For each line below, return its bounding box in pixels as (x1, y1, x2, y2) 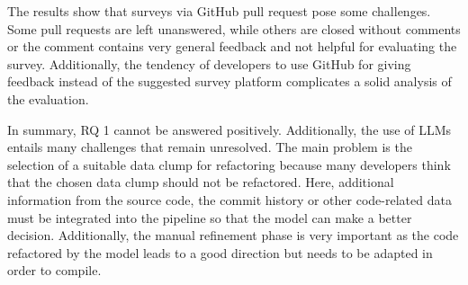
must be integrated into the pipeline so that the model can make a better (7, 208, 412, 227)
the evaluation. (7, 89, 89, 108)
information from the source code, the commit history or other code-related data (7, 190, 452, 209)
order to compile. (7, 261, 102, 280)
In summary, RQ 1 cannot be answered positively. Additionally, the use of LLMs (7, 120, 452, 138)
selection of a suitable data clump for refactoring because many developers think (7, 155, 451, 174)
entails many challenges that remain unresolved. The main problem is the (7, 138, 412, 156)
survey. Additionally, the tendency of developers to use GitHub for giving (7, 54, 411, 73)
